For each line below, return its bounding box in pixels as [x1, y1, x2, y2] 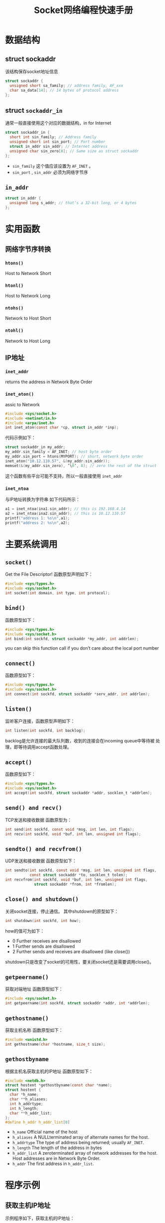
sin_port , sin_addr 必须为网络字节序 [12, 169, 88, 175]
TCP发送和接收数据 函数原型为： [5, 817, 72, 823]
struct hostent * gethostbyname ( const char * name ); [5, 1083, 112, 1088]
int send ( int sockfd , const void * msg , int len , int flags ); [5, 827, 135, 832]
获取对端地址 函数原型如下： [5, 986, 63, 992]
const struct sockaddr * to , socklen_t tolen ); [29, 873, 128, 878]
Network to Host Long [5, 338, 51, 344]
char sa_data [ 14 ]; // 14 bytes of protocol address [9, 88, 119, 93]
